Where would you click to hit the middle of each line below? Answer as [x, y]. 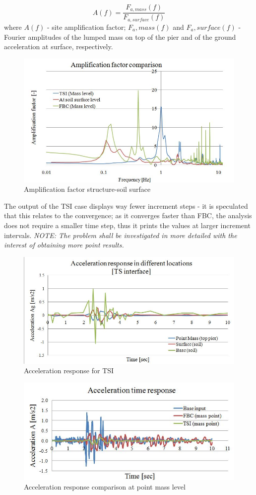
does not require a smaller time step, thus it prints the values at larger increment [127, 225]
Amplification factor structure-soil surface [87, 189]
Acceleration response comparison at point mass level [105, 487]
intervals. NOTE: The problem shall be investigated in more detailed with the [121, 235]
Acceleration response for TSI [69, 371]
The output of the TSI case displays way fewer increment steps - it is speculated [126, 206]
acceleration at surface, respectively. [59, 46]
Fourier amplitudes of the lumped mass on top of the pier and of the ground [120, 37]
